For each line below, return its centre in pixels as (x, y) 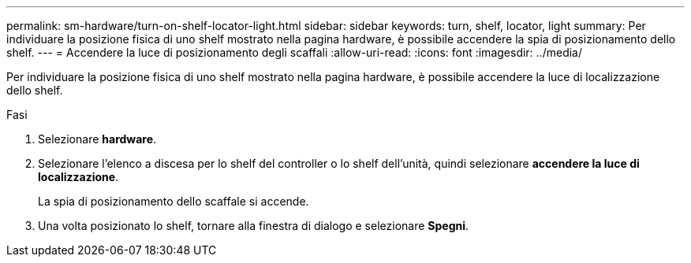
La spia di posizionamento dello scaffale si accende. (174, 201)
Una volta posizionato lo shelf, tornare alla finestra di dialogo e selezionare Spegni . (254, 226)
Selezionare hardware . (97, 139)
